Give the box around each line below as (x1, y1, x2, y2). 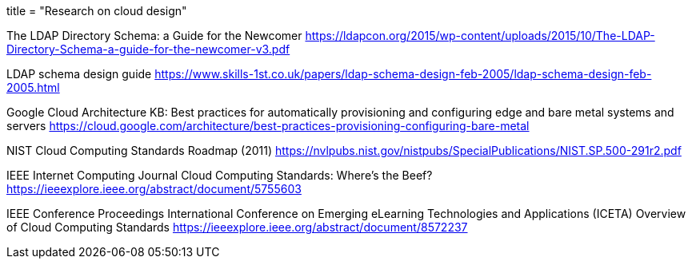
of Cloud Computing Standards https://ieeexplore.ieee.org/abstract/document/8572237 (6, 220, 468, 234)
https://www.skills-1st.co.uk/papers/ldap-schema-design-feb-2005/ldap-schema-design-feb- (154, 67, 652, 81)
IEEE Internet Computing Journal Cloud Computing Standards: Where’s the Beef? (6, 168, 433, 182)
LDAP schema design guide (6, 67, 152, 81)
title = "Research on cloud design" (6, 4, 187, 18)
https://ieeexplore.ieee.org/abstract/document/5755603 (6, 182, 302, 196)
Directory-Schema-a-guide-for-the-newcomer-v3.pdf (6, 42, 290, 56)
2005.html (6, 81, 60, 94)
